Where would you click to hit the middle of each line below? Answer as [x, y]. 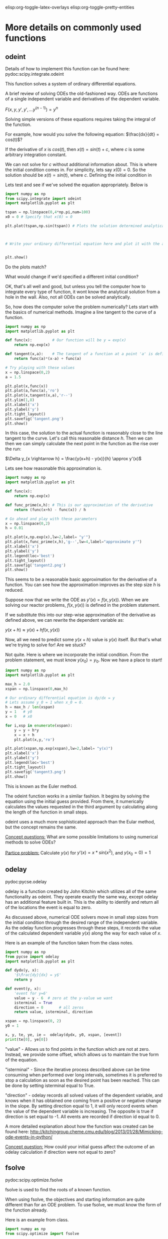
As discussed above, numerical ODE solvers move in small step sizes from [82, 917]
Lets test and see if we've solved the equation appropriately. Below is [77, 185]
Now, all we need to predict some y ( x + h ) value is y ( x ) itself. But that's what [83, 640]
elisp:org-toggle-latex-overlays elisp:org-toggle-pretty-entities [70, 7]
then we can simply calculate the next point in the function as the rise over [82, 444]
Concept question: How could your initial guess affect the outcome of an [80, 1147]
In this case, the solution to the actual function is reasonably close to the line [84, 433]
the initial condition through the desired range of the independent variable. [82, 922]
